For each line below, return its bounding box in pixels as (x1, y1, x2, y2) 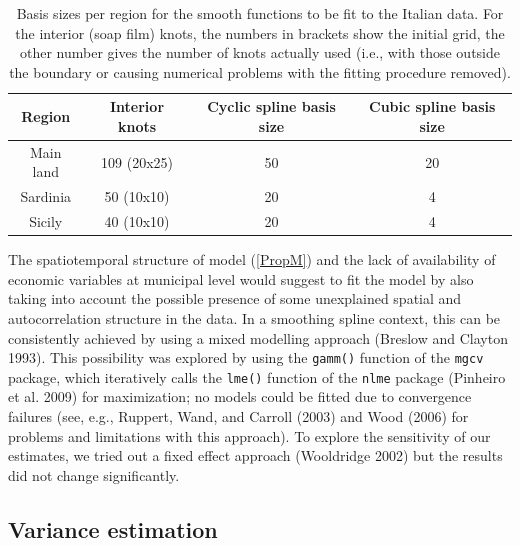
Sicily (29, 211, 63, 232)
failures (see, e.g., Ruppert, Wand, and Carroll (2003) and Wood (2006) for (8, 406, 469, 427)
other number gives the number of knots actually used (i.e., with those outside (19, 42, 500, 63)
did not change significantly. (8, 464, 180, 485)
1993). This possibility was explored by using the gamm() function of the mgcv (8, 347, 484, 368)
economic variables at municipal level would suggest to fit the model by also (8, 268, 474, 289)
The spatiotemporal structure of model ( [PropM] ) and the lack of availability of (8, 249, 496, 270)
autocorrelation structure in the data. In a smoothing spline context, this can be (8, 307, 501, 328)
